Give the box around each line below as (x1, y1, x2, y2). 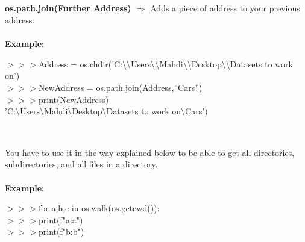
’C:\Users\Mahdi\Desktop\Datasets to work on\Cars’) (5, 105, 208, 117)
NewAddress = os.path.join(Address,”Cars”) (38, 81, 203, 93)
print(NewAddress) (38, 93, 109, 105)
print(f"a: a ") (38, 213, 83, 226)
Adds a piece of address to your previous (150, 2, 300, 14)
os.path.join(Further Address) (5, 2, 131, 14)
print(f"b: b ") (38, 225, 84, 238)
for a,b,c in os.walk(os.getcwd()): (38, 202, 160, 214)
